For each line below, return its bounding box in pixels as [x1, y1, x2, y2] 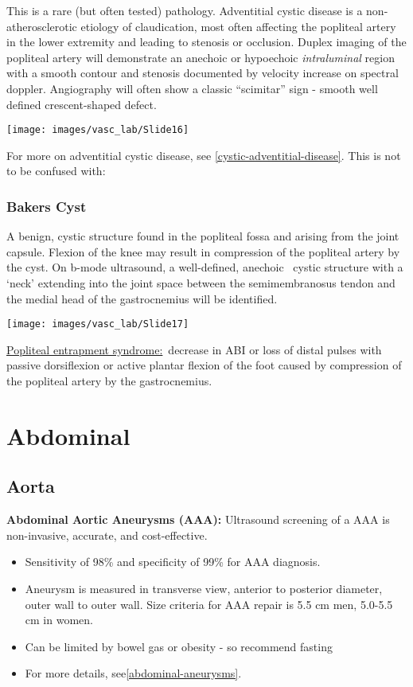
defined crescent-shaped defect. [6, 96, 157, 112]
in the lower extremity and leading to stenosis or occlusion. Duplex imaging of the [6, 33, 407, 50]
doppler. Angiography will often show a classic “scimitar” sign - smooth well [6, 80, 378, 96]
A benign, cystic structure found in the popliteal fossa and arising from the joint [6, 228, 399, 244]
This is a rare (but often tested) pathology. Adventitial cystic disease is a [6, 2, 363, 18]
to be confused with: [6, 162, 106, 179]
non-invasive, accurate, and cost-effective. [6, 526, 208, 543]
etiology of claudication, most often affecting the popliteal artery [80, 18, 396, 34]
